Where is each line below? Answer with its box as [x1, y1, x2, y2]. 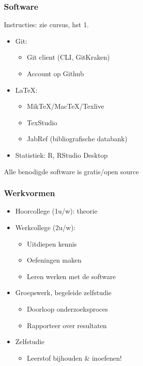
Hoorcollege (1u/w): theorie [15, 206, 97, 216]
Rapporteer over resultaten [27, 320, 107, 330]
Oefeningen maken [27, 255, 81, 265]
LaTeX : [15, 84, 38, 95]
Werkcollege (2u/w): [15, 222, 76, 232]
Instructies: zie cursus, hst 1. [4, 19, 89, 30]
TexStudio [27, 117, 57, 127]
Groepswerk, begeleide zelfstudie [15, 287, 112, 298]
